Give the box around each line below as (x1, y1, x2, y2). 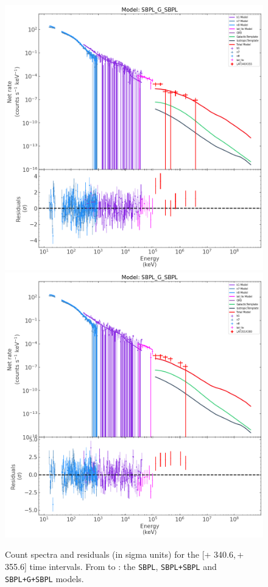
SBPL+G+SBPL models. (5, 572, 84, 585)
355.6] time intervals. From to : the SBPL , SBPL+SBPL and (5, 560, 217, 573)
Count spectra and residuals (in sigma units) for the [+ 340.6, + (5, 548, 244, 561)
